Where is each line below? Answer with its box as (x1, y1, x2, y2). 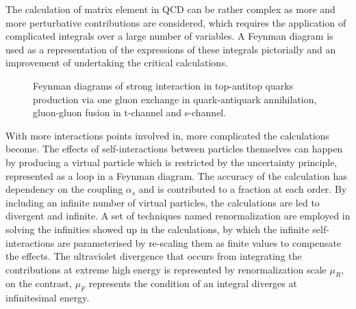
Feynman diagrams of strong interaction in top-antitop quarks (33, 78, 294, 92)
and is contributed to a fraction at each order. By (138, 182, 347, 196)
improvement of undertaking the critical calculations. (5, 55, 228, 70)
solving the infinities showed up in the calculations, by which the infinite (5, 221, 309, 236)
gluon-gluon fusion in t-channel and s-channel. (33, 105, 227, 120)
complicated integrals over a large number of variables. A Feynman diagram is (5, 29, 333, 43)
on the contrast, (5, 276, 72, 291)
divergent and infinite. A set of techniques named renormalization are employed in (5, 209, 351, 223)
